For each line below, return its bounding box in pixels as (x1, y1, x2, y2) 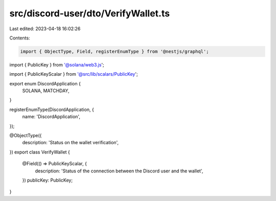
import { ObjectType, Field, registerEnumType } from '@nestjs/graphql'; (20, 49, 209, 54)
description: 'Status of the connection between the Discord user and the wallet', (35, 168, 203, 174)
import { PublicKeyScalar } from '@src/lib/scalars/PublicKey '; (9, 71, 138, 77)
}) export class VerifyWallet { (9, 149, 70, 155)
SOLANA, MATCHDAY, (22, 87, 70, 94)
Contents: (9, 35, 30, 41)
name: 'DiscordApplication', (22, 114, 80, 120)
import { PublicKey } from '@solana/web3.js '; (9, 61, 104, 68)
